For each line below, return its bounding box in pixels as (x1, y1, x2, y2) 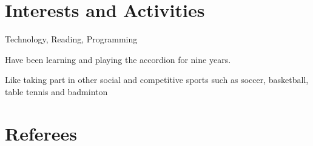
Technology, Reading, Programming (5, 33, 138, 45)
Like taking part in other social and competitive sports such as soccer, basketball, (5, 73, 309, 86)
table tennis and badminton (5, 85, 108, 98)
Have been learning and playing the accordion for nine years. (5, 53, 231, 65)
